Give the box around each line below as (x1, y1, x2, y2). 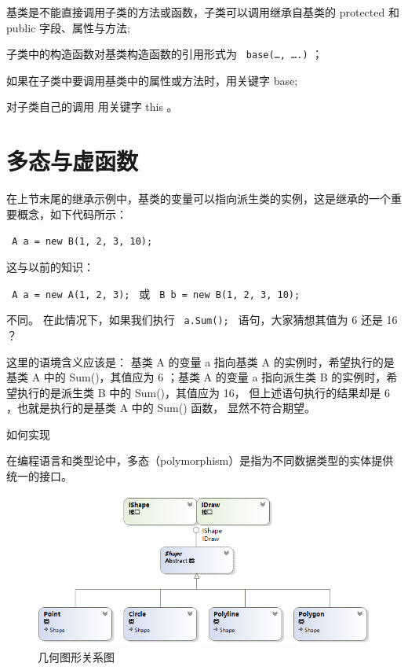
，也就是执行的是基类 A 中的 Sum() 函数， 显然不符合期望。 (6, 399, 315, 416)
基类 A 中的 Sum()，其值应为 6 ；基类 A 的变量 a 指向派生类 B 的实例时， (6, 369, 387, 385)
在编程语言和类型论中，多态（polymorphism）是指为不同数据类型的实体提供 (6, 452, 394, 469)
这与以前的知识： (6, 259, 94, 274)
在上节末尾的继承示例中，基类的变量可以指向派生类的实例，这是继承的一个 (6, 190, 391, 207)
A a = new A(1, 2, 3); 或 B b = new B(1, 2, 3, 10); (12, 285, 301, 301)
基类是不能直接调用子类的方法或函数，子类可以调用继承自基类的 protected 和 (6, 4, 399, 20)
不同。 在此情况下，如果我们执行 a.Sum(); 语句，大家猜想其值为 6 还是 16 (6, 311, 398, 328)
